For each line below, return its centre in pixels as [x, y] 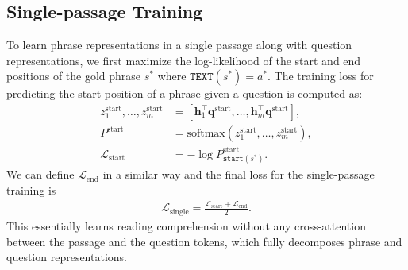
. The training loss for [321, 76]
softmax [206, 134]
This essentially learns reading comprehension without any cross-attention [186, 225]
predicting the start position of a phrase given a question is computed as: [185, 93]
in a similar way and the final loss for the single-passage [239, 174]
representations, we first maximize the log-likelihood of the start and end [184, 60]
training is [31, 189]
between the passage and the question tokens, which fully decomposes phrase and [204, 241]
